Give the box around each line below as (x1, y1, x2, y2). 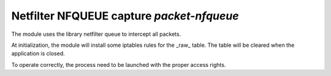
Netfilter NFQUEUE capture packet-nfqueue (11, 9, 239, 22)
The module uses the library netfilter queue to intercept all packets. (11, 30, 181, 38)
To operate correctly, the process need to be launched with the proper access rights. (11, 61, 226, 68)
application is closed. (11, 50, 66, 57)
